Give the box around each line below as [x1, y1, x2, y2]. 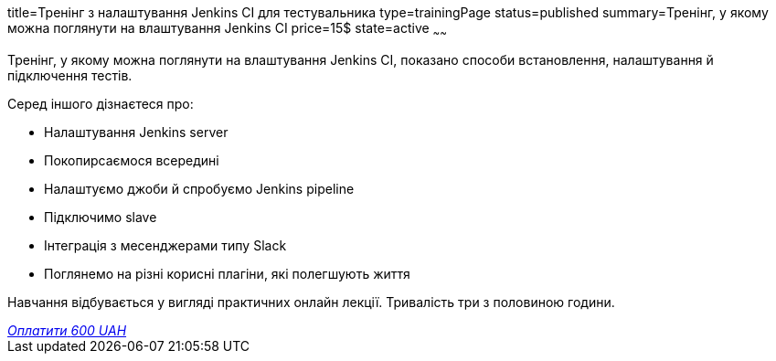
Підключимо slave [44, 208, 157, 225]
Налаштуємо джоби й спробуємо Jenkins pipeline [44, 180, 355, 196]
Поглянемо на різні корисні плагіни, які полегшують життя [44, 265, 410, 281]
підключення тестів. [7, 67, 133, 83]
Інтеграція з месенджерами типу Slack [44, 237, 287, 253]
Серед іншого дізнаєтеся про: [7, 95, 194, 111]
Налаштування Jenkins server [44, 123, 229, 140]
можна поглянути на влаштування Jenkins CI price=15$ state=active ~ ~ [7, 20, 448, 39]
